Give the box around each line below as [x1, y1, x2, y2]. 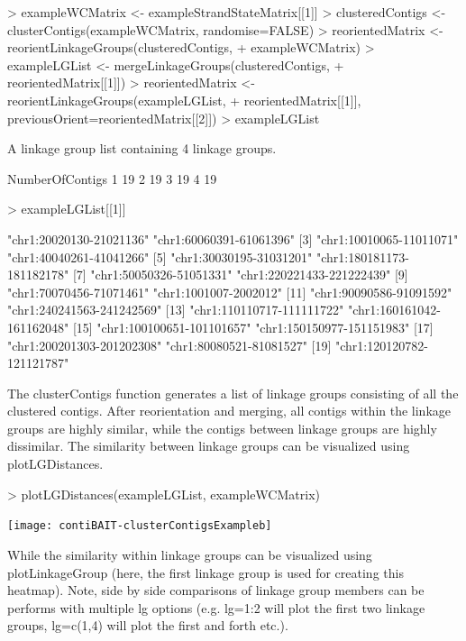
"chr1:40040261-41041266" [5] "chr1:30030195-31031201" [7, 247, 313, 266]
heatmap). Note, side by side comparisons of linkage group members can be [7, 581, 425, 600]
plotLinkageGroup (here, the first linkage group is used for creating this [7, 563, 404, 581]
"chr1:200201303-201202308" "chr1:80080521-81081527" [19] [7, 335, 332, 354]
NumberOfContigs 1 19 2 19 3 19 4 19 [7, 169, 217, 188]
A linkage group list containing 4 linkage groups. [7, 139, 277, 158]
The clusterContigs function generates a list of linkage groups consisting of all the [7, 383, 459, 402]
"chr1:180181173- [316, 247, 409, 266]
